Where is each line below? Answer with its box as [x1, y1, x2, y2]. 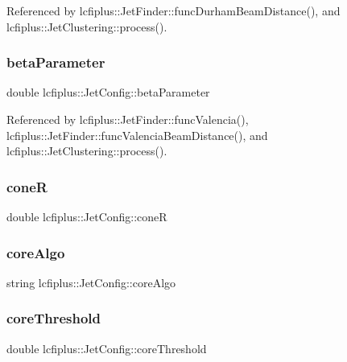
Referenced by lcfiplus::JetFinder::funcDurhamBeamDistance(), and [6, 2, 341, 19]
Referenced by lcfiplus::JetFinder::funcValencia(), [6, 111, 249, 127]
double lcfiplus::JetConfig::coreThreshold [6, 339, 207, 356]
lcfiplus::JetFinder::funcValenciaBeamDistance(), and [6, 126, 268, 143]
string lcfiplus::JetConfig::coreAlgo [6, 274, 176, 290]
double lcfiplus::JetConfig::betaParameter [6, 84, 210, 101]
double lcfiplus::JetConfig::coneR [6, 208, 167, 224]
